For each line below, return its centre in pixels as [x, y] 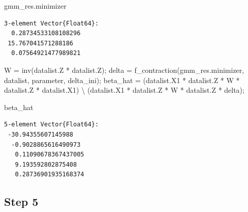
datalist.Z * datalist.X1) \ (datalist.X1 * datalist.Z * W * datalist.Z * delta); [124, 90]
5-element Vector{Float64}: [52, 125]
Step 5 [21, 202]
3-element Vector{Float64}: [52, 23]
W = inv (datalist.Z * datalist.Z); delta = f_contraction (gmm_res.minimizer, [124, 70]
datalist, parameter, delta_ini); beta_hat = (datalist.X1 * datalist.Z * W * [122, 80]
